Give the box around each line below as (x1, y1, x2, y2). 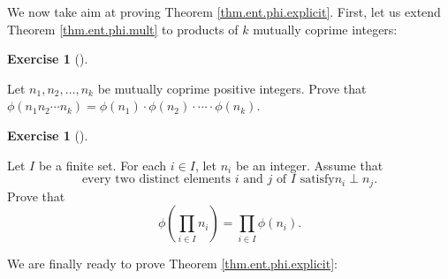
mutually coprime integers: (253, 19, 398, 38)
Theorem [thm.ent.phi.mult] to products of (7, 19, 239, 38)
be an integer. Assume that (235, 155, 383, 174)
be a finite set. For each (38, 155, 167, 174)
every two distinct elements (81, 173, 232, 186)
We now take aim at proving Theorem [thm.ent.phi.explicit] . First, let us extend (7, 3, 441, 20)
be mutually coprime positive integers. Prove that (97, 79, 367, 97)
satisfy (300, 173, 335, 186)
